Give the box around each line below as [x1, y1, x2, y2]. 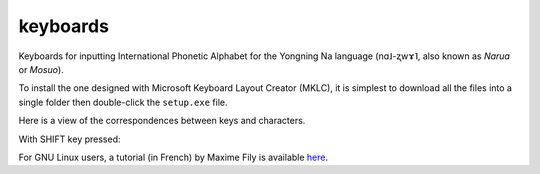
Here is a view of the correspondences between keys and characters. [18, 115, 306, 127]
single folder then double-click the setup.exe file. [18, 96, 228, 108]
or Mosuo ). [18, 63, 64, 75]
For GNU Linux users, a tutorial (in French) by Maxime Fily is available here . [18, 151, 329, 163]
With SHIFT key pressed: [18, 133, 121, 145]
